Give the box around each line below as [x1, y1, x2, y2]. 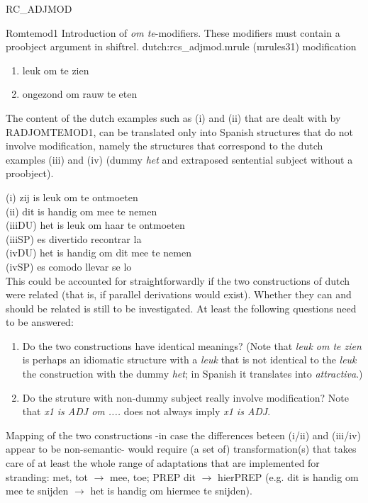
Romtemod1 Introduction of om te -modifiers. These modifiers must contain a [6, 25, 340, 40]
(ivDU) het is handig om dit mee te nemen [6, 245, 191, 260]
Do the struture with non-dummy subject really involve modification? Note [22, 390, 349, 405]
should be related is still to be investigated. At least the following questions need [6, 300, 357, 315]
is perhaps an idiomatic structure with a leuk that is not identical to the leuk [22, 352, 357, 367]
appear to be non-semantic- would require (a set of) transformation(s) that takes [6, 441, 357, 456]
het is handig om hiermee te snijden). [90, 483, 252, 498]
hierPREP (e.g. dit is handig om [218, 469, 359, 484]
